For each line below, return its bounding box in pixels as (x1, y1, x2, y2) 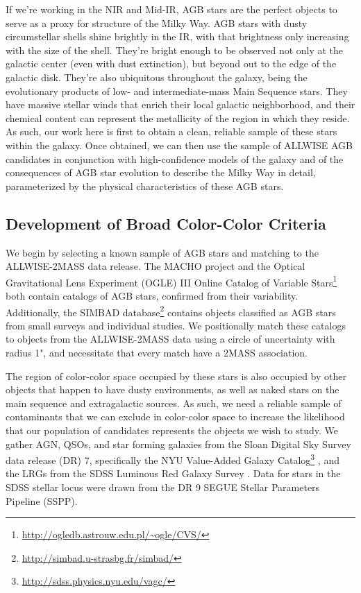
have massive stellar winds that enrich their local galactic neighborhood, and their (6, 97, 355, 112)
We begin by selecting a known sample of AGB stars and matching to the (6, 245, 319, 259)
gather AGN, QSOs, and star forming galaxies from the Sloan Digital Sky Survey (6, 436, 351, 451)
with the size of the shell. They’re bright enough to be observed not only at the (6, 42, 344, 57)
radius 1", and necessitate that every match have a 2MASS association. (6, 345, 308, 359)
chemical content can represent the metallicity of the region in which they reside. (6, 110, 350, 125)
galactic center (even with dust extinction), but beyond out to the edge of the (6, 56, 337, 71)
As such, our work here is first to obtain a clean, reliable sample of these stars (6, 124, 337, 139)
